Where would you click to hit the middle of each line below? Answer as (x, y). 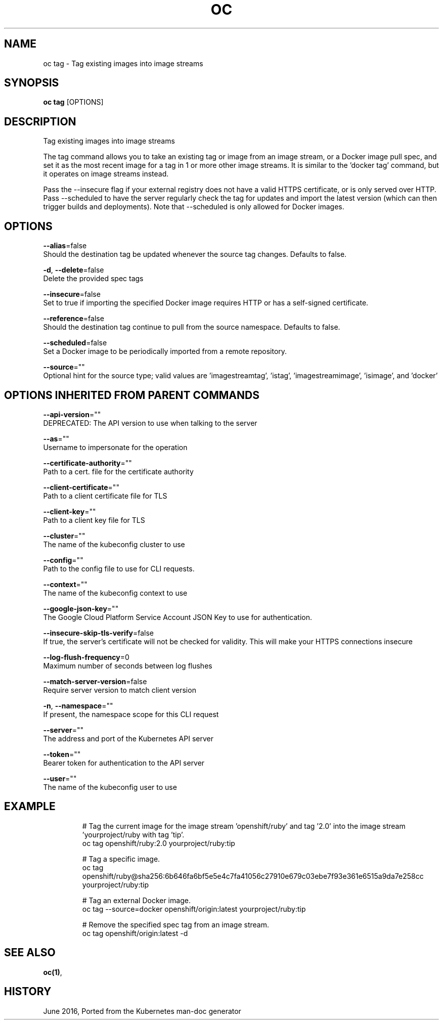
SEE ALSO (30, 953)
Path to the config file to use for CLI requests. (119, 568)
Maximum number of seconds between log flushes (128, 665)
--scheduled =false (75, 343)
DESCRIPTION (40, 121)
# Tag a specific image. (121, 859)
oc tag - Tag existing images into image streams (123, 63)
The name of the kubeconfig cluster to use (114, 544)
